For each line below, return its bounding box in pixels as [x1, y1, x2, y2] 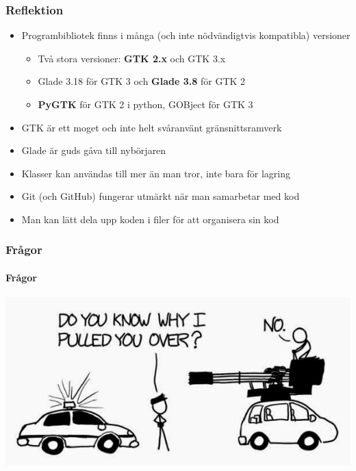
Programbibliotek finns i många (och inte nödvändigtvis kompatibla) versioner [21, 28, 351, 42]
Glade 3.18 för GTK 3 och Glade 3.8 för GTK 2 [38, 74, 246, 88]
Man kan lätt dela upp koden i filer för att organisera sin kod [21, 212, 279, 226]
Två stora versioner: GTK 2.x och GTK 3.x [38, 51, 226, 65]
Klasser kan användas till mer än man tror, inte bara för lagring [21, 166, 290, 180]
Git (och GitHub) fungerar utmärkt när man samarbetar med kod [21, 189, 300, 203]
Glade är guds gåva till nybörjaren [21, 143, 166, 157]
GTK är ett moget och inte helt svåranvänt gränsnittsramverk [21, 120, 282, 134]
